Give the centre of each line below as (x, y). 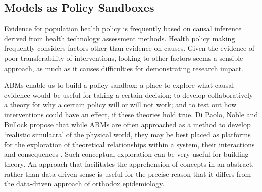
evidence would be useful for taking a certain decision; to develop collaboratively (129, 94)
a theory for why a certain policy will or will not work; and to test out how (120, 105)
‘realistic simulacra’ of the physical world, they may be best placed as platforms (127, 134)
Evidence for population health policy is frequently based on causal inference (123, 28)
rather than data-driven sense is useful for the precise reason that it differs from (128, 174)
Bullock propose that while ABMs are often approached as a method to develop (127, 124)
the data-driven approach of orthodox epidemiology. (84, 184)
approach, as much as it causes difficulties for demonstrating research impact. (124, 68)
